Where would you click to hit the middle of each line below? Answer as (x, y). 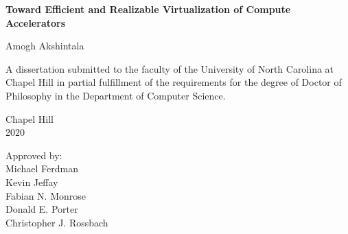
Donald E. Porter (42, 209)
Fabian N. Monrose (46, 195)
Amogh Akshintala (45, 46)
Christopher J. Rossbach (57, 222)
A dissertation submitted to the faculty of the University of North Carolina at (170, 68)
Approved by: (34, 155)
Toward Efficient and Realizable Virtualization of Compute (148, 9)
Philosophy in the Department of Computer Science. (116, 95)
